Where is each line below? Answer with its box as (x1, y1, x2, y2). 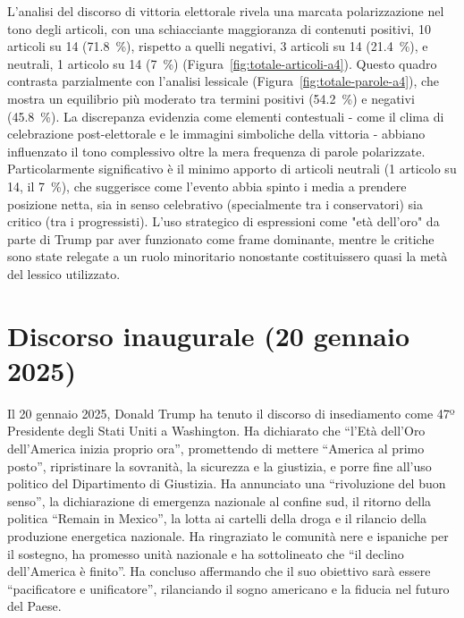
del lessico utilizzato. (7, 264, 121, 283)
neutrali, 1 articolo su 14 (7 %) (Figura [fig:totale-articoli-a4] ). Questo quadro (7, 54, 437, 72)
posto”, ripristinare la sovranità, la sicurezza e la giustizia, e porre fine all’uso (7, 456, 432, 475)
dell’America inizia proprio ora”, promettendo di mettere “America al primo (7, 439, 425, 457)
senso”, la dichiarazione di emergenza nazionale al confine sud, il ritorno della (7, 491, 432, 510)
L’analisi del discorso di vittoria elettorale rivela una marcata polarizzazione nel (7, 2, 444, 20)
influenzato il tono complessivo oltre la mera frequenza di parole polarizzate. (7, 141, 426, 160)
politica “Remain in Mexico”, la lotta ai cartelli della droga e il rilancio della (7, 509, 426, 528)
